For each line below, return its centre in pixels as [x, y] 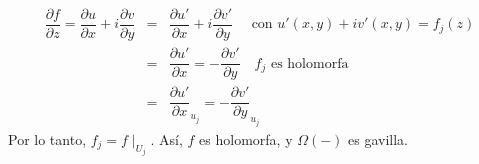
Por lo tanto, [47, 138]
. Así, [166, 138]
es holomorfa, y [246, 138]
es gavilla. [378, 138]
